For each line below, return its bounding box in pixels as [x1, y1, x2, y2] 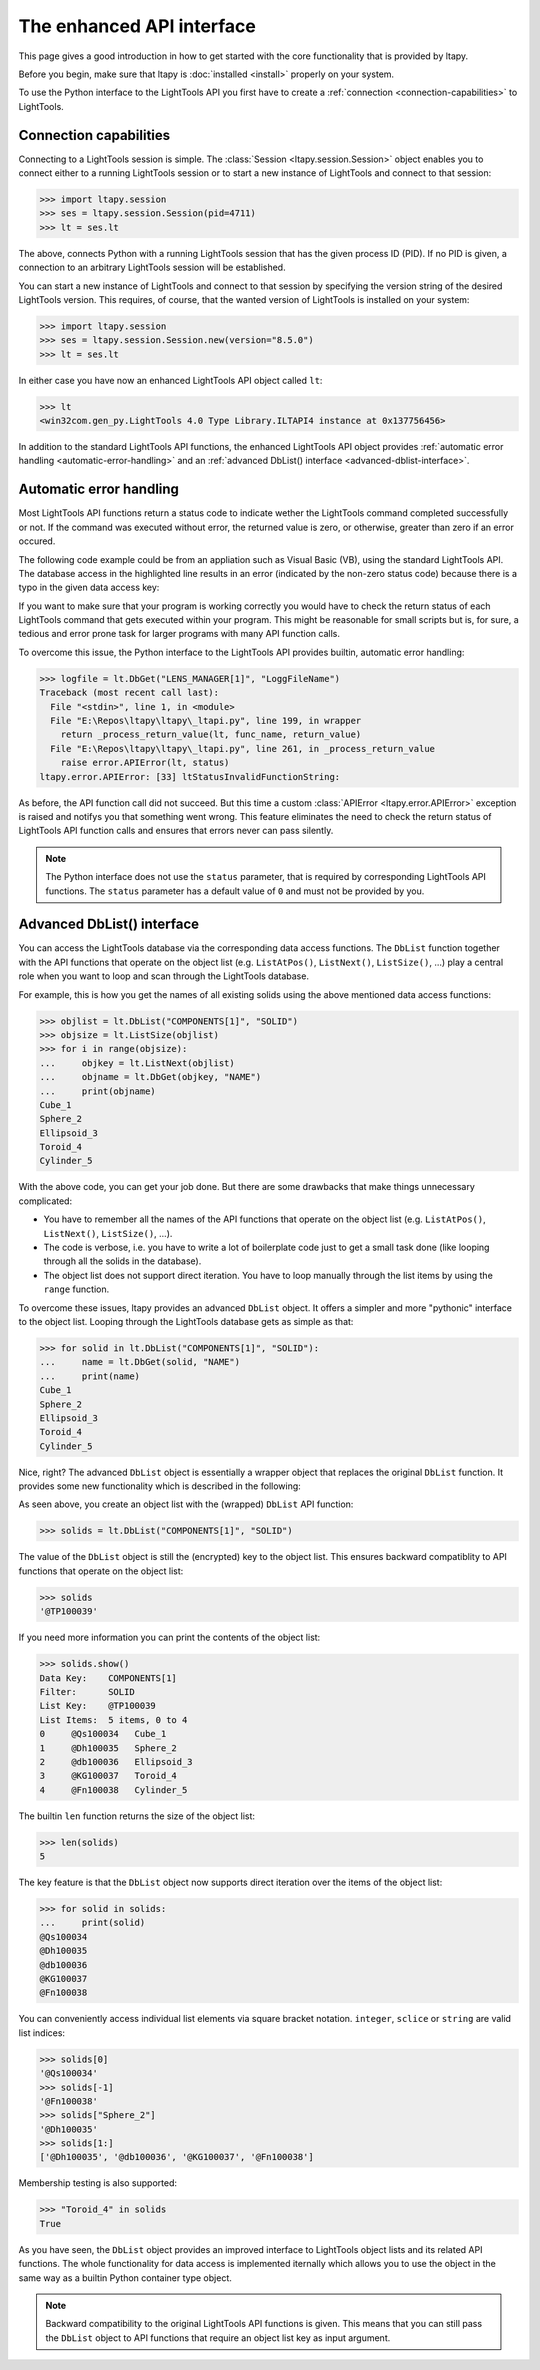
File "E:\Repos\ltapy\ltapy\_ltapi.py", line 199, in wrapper [50, 715, 362, 727]
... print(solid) [39, 1917, 146, 1929]
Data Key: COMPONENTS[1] [39, 1672, 177, 1684]
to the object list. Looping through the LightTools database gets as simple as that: [18, 1315, 354, 1327]
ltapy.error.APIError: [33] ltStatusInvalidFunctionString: [39, 771, 341, 782]
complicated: [18, 1195, 73, 1207]
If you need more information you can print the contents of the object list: [18, 1631, 321, 1644]
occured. [18, 535, 56, 547]
